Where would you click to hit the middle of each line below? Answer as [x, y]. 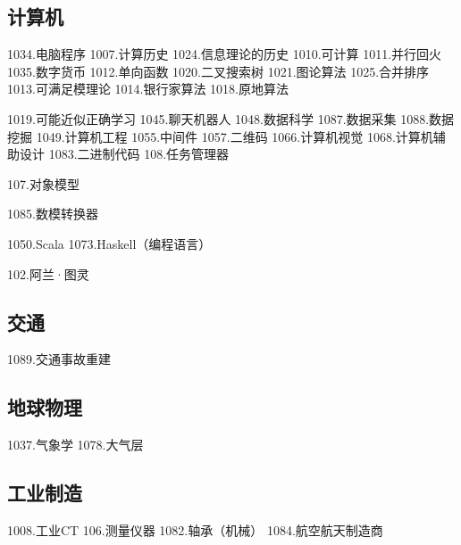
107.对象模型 [43, 183]
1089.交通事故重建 [59, 359]
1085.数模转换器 [53, 214]
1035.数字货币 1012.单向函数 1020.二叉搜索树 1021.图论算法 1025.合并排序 [218, 71]
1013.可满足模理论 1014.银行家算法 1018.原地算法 [148, 89]
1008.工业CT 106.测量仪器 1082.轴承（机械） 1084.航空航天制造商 [195, 529]
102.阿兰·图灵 [48, 273]
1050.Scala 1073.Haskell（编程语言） [109, 243]
